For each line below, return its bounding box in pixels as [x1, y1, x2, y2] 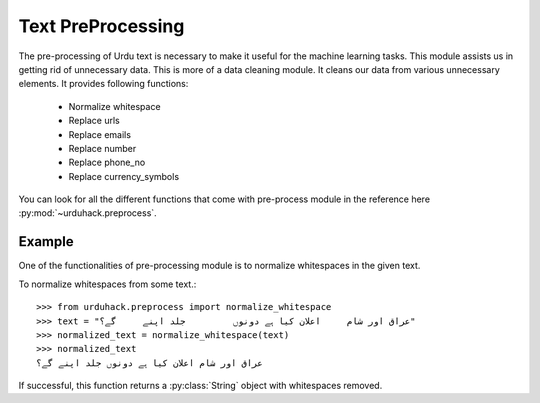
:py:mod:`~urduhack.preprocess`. [18, 207, 157, 219]
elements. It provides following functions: [18, 78, 189, 90]
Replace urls [68, 115, 120, 127]
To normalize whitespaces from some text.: [18, 278, 197, 290]
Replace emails [68, 128, 132, 140]
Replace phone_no [68, 156, 146, 169]
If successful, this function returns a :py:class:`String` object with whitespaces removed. [18, 380, 383, 392]
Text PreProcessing [18, 15, 185, 37]
